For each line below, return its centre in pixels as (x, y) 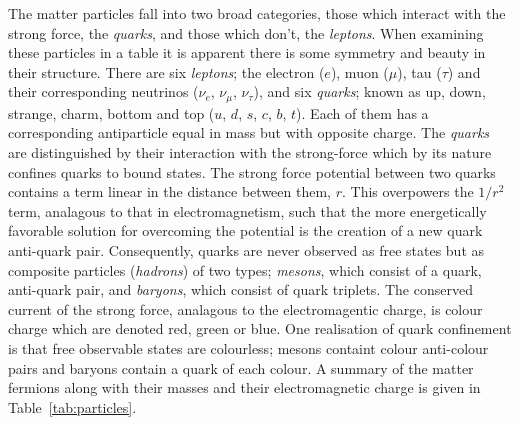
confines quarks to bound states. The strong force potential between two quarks (252, 171)
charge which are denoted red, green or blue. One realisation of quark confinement (260, 328)
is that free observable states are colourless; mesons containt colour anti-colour (248, 347)
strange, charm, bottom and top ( (111, 112)
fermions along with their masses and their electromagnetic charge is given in (244, 387)
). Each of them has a (362, 112)
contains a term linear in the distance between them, (169, 191)
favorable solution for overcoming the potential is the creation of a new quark (245, 230)
